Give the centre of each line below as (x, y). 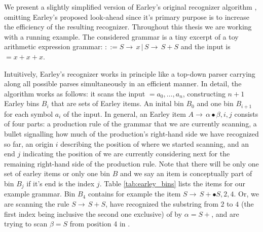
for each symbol (29, 113)
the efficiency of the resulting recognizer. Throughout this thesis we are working (128, 27)
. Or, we (246, 194)
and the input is (205, 46)
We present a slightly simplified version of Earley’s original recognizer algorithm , (130, 7)
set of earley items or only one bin (57, 173)
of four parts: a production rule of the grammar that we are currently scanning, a (130, 124)
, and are (225, 213)
